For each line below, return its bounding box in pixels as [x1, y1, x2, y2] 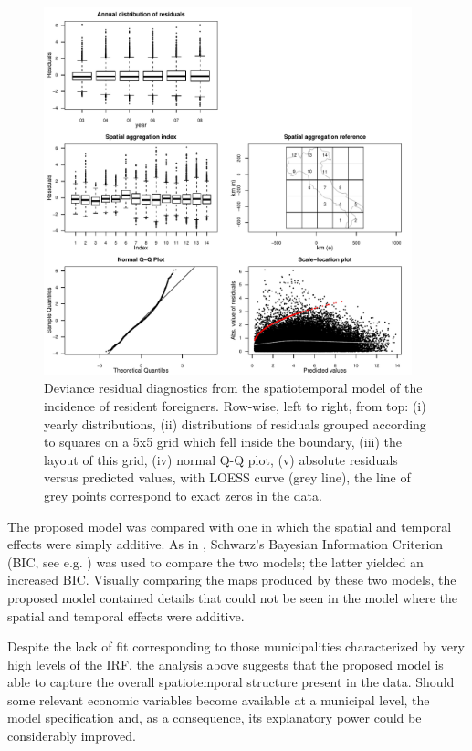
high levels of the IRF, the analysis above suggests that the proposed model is [7, 654, 444, 673]
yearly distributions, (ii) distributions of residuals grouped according [44, 414, 426, 433]
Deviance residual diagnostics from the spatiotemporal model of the [44, 378, 423, 397]
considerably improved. [7, 726, 136, 746]
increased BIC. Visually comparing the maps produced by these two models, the [7, 570, 456, 589]
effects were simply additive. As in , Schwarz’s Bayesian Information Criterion [7, 534, 444, 554]
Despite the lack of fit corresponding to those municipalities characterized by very [7, 637, 465, 656]
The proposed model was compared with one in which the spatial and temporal [7, 516, 452, 535]
